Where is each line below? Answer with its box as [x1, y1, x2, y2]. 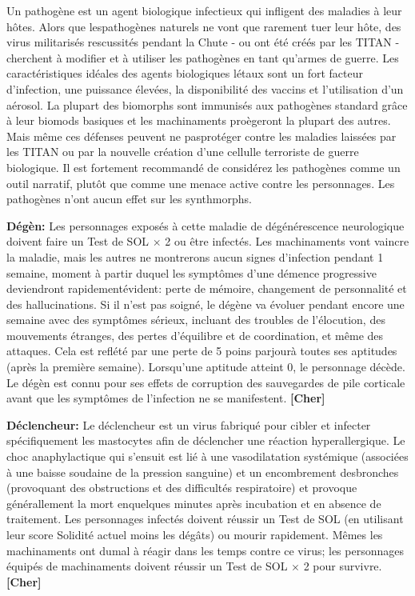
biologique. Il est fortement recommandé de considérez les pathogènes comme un [6, 158, 401, 175]
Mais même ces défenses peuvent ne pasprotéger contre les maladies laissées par [6, 127, 397, 144]
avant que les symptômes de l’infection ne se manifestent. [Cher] [6, 390, 325, 406]
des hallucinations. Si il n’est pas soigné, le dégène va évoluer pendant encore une [6, 295, 405, 312]
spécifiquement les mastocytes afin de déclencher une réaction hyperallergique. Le [6, 432, 405, 449]
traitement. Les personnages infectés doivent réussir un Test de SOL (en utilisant [6, 510, 404, 527]
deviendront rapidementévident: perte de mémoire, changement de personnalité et [6, 280, 407, 297]
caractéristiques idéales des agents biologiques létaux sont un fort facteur [6, 65, 363, 82]
